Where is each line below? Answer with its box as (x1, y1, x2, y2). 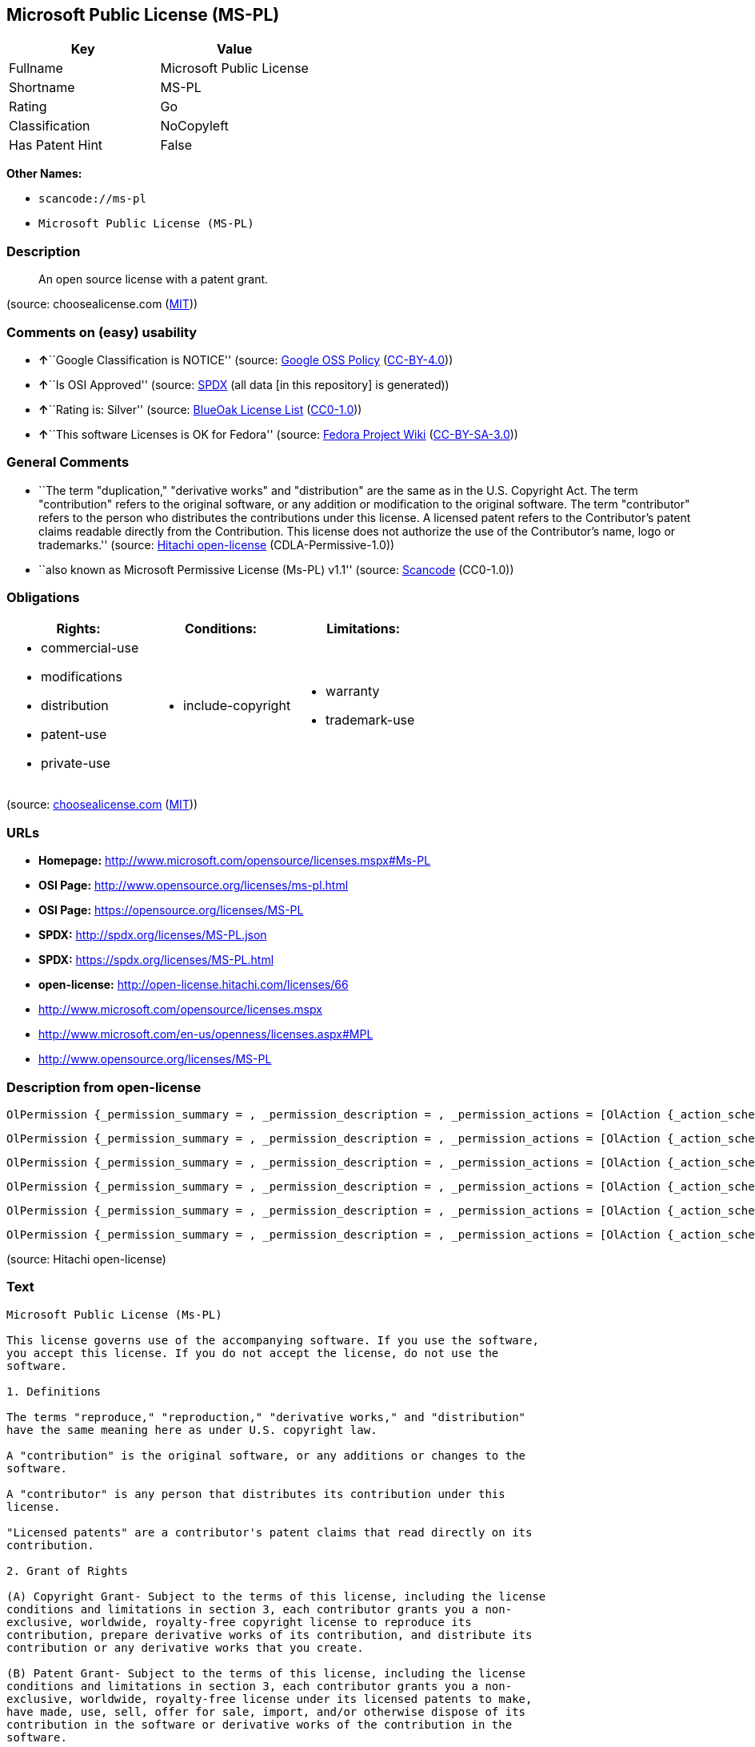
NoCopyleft (160, 118, 229, 135)
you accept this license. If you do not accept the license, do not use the (6, 1346, 499, 1359)
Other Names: (6, 167, 82, 181)
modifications (41, 669, 122, 685)
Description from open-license (6, 1078, 202, 1095)
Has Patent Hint (9, 137, 103, 154)
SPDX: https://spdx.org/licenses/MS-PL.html (38, 953, 274, 967)
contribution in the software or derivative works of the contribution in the (6, 1717, 513, 1731)
